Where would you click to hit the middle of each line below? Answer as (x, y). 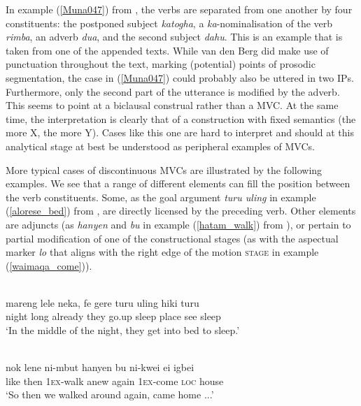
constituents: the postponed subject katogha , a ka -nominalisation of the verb (169, 23)
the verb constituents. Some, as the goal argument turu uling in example (161, 197)
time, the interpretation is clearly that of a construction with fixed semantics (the (181, 118)
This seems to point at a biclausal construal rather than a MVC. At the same (172, 105)
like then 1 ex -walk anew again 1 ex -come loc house (115, 380)
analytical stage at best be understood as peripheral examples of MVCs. (160, 146)
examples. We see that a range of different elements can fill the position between (178, 183)
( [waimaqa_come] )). (49, 265)
